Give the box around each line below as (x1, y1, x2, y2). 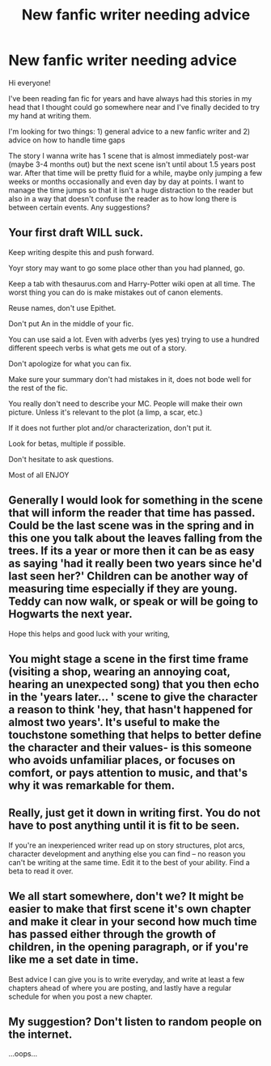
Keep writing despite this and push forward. (8, 247, 155, 257)
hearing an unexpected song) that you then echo (8, 677, 260, 691)
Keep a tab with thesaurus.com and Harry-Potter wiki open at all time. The (8, 278, 256, 288)
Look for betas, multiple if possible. (8, 439, 126, 448)
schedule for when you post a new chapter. (8, 992, 153, 1001)
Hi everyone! (8, 78, 51, 87)
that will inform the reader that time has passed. (8, 506, 256, 520)
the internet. (8, 1027, 73, 1041)
